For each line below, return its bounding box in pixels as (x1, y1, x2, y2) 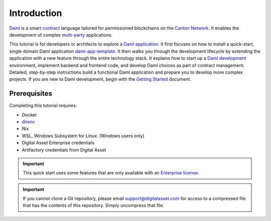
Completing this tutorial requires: (9, 103, 77, 109)
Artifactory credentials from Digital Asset (22, 147, 106, 153)
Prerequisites (9, 89, 52, 98)
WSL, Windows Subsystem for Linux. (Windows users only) (22, 133, 145, 139)
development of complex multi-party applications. (9, 32, 113, 38)
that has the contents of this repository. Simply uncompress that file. (23, 202, 165, 208)
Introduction (9, 8, 62, 19)
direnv (22, 118, 35, 125)
